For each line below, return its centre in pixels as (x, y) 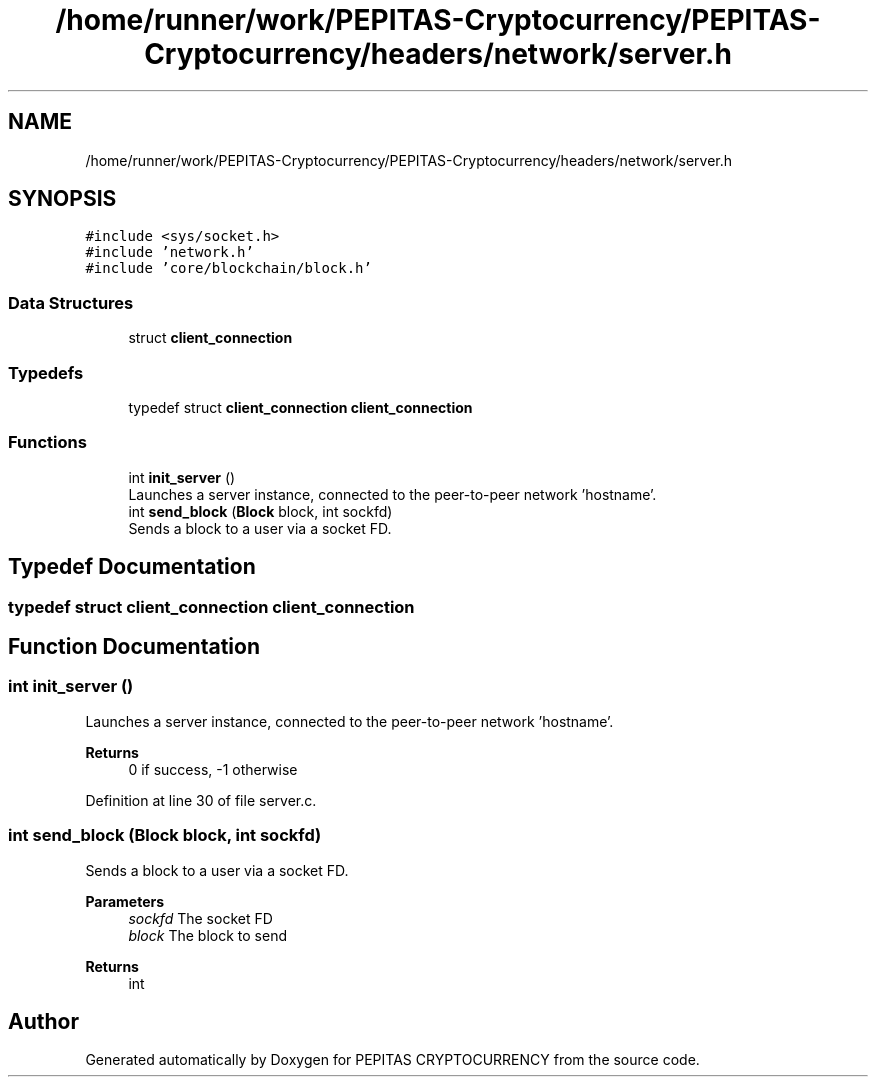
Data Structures (71, 302)
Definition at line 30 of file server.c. (201, 800)
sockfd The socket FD (200, 918)
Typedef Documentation (132, 567)
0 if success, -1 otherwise (213, 769)
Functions (47, 442)
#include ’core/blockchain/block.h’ (228, 268)
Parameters (125, 901)
